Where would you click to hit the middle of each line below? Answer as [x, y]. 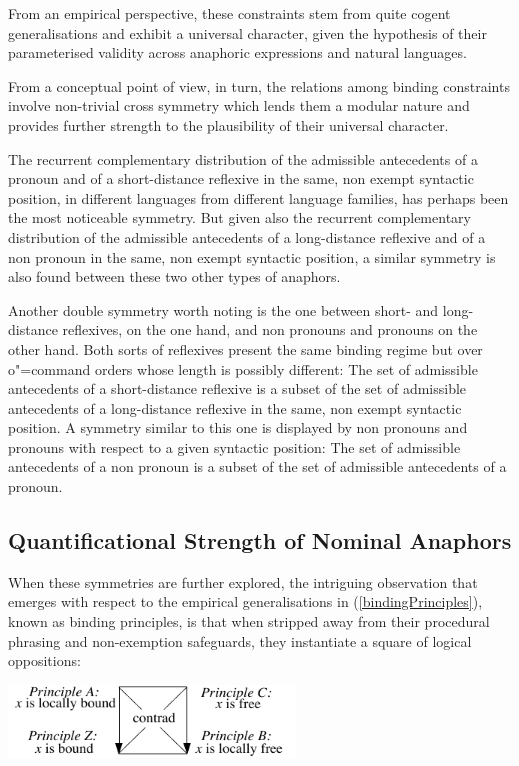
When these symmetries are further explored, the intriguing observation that [243, 581]
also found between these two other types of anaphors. [174, 276]
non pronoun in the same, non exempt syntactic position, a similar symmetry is [252, 256]
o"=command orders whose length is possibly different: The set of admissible [243, 368]
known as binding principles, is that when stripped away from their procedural [249, 621]
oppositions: [44, 660]
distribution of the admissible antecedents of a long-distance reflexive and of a [247, 236]
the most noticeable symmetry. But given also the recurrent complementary [239, 217]
